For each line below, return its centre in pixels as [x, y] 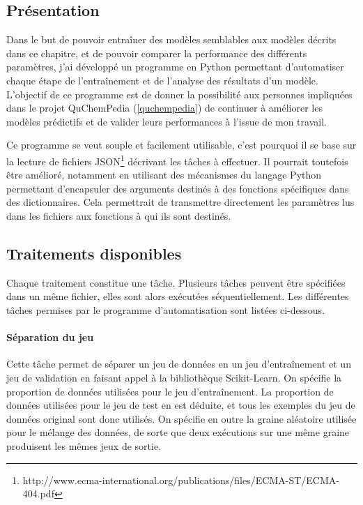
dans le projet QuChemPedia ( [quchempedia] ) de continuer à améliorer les [164, 108]
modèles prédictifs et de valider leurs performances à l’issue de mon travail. [167, 121]
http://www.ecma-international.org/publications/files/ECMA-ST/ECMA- [181, 480]
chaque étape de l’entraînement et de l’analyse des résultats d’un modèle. [162, 80]
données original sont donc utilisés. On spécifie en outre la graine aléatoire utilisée [181, 418]
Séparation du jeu [50, 337]
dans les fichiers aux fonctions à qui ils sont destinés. [119, 215]
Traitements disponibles [94, 253]
